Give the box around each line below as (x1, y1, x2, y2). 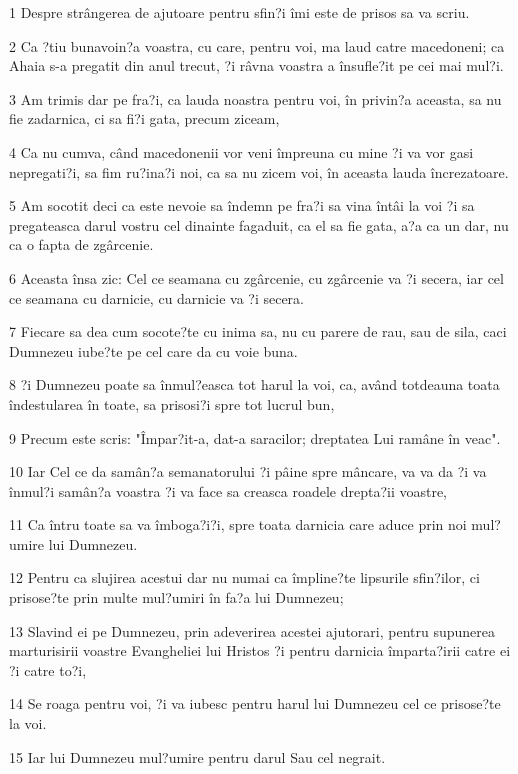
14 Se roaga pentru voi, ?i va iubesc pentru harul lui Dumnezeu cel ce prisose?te (9, 693, 501, 714)
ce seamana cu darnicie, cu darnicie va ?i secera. (9, 287, 304, 308)
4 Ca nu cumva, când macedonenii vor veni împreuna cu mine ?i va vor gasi (9, 141, 474, 162)
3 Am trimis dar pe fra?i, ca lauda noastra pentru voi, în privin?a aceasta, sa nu (9, 88, 502, 109)
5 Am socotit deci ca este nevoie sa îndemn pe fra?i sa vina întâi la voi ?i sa (9, 195, 475, 216)
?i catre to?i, (9, 659, 87, 680)
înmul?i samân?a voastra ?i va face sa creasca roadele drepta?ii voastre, (9, 480, 448, 501)
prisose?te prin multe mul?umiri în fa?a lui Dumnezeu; (9, 587, 344, 608)
